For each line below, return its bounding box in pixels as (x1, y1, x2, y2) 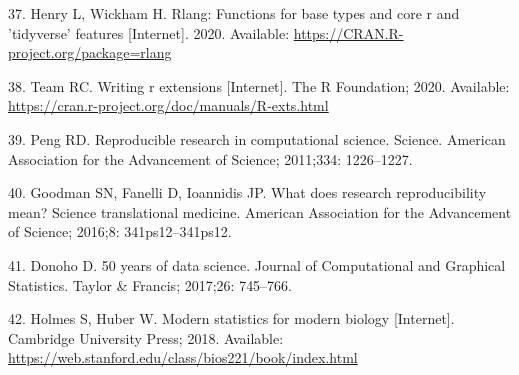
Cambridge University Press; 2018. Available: (8, 327, 284, 348)
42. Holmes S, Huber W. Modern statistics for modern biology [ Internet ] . (8, 308, 455, 329)
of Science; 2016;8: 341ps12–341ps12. (8, 221, 232, 242)
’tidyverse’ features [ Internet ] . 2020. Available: (8, 22, 290, 43)
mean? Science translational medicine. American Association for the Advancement (8, 201, 512, 222)
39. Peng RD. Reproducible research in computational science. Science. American (8, 128, 506, 149)
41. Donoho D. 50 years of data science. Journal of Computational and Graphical (8, 254, 506, 275)
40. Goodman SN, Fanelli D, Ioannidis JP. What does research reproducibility (8, 182, 487, 203)
